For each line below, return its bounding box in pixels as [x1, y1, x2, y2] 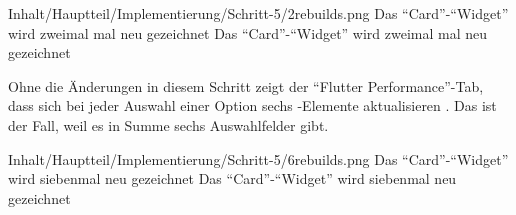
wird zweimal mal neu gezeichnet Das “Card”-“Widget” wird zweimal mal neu [8, 22, 488, 43]
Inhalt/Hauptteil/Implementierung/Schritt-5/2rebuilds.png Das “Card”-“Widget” [8, 3, 509, 23]
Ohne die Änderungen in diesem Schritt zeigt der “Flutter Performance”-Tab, [8, 75, 484, 96]
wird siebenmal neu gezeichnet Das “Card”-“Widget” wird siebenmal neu [8, 168, 457, 189]
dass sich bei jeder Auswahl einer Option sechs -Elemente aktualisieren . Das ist [8, 95, 497, 116]
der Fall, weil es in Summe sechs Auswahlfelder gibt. [8, 114, 329, 135]
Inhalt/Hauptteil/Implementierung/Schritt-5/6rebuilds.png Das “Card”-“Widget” [8, 148, 509, 169]
